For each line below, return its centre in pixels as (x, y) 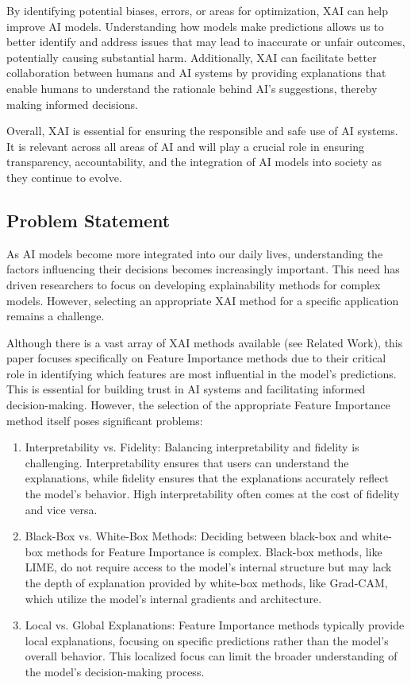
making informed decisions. (72, 104)
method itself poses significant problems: (105, 420)
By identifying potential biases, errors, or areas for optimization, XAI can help (198, 10)
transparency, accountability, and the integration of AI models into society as (194, 162)
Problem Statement (88, 220)
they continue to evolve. (64, 177)
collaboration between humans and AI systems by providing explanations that (196, 73)
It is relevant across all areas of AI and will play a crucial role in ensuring (185, 146)
